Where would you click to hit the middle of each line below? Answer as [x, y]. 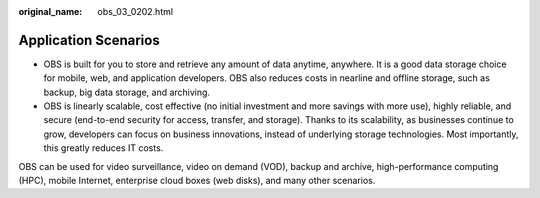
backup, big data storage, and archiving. [126, 92]
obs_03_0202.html [135, 11]
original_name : [50, 11]
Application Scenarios [89, 40]
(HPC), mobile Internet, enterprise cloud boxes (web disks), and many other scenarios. [197, 181]
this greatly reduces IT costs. [103, 148]
